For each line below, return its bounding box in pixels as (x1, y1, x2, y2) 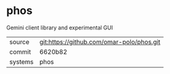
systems (9, 57, 34, 66)
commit (9, 47, 31, 56)
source (9, 37, 29, 46)
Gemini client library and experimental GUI (6, 24, 113, 31)
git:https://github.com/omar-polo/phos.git (39, 37, 161, 46)
